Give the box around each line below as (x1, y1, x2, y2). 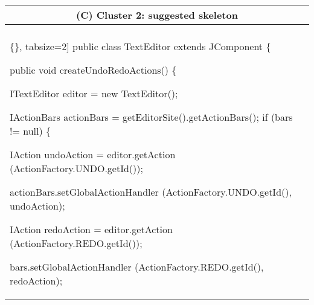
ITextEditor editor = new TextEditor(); (10, 86, 178, 100)
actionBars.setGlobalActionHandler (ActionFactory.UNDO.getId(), (10, 185, 292, 199)
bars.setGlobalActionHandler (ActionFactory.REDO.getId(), (10, 260, 264, 274)
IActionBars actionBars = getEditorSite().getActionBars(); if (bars (10, 110, 293, 124)
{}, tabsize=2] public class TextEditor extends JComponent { (10, 39, 271, 53)
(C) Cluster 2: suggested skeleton (76, 8, 238, 22)
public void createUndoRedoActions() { (10, 63, 177, 77)
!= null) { (10, 124, 51, 138)
